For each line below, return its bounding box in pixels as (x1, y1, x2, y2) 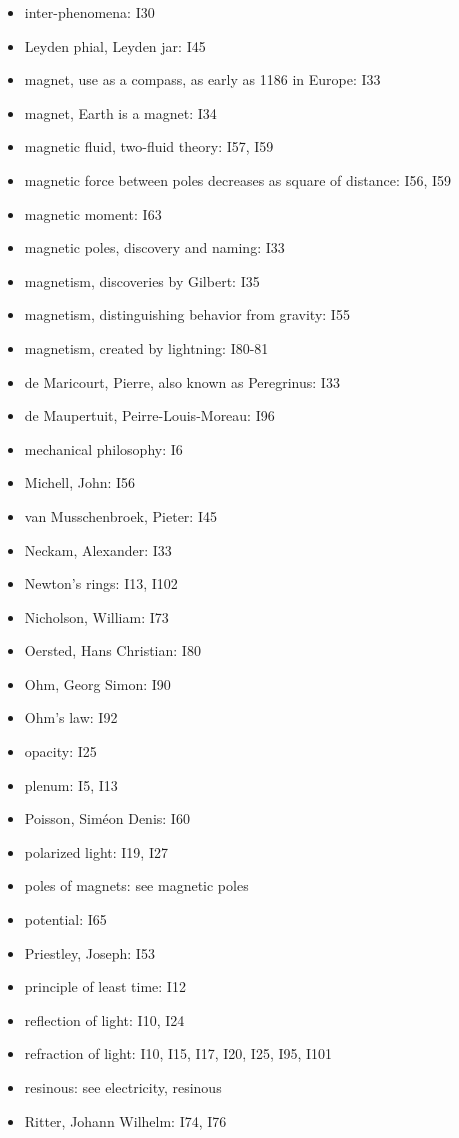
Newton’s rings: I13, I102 (24, 573, 178, 594)
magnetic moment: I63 (24, 203, 162, 224)
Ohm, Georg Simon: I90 (24, 673, 171, 694)
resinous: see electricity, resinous (24, 1077, 222, 1097)
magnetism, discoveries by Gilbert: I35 (24, 270, 260, 291)
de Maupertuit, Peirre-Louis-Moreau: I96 (24, 405, 275, 426)
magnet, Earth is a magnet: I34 (24, 102, 217, 123)
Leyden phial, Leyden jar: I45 (24, 35, 206, 56)
